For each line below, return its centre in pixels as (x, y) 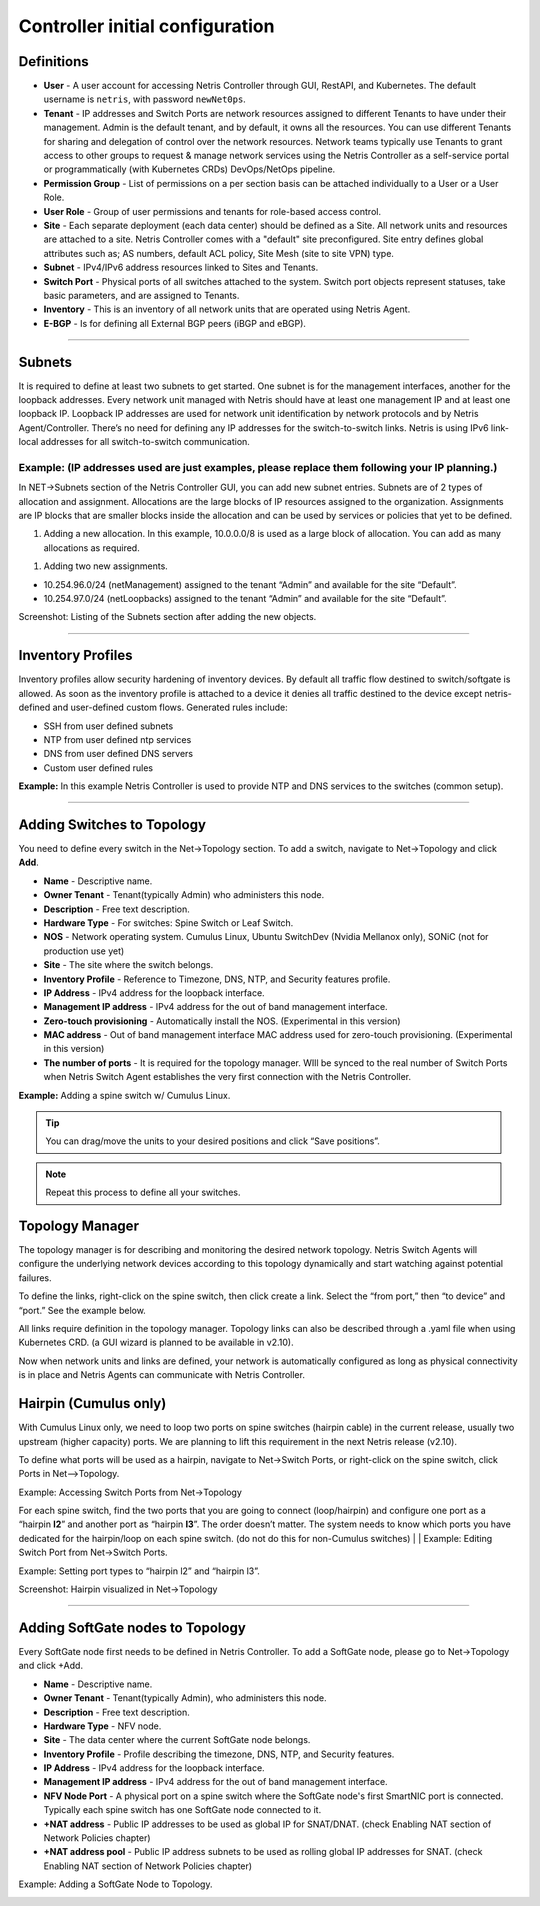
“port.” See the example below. (82, 1310)
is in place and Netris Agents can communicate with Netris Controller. (161, 1375)
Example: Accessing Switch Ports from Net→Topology (130, 1492)
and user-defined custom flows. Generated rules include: (170, 707)
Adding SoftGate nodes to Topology (132, 1627)
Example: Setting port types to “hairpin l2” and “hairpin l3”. (139, 1571)
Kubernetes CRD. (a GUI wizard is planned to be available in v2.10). (156, 1342)
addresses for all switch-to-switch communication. (145, 442)
